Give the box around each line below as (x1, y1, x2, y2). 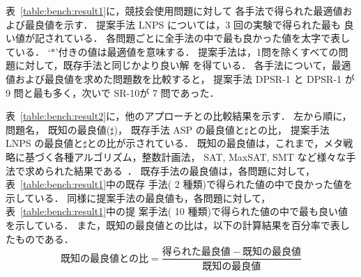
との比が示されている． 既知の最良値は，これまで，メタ (86, 136, 344, 150)
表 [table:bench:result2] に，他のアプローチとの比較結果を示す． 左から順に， (6, 109, 352, 123)
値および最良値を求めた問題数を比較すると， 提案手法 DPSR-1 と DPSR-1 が (6, 71, 355, 86)
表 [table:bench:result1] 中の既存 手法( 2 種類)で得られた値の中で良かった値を (6, 177, 353, 191)
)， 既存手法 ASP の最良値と (114, 122, 245, 136)
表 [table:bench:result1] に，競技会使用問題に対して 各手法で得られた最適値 (6, 3, 343, 17)
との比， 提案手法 (248, 122, 330, 136)
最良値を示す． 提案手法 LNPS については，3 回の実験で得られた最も (24, 17, 341, 31)
